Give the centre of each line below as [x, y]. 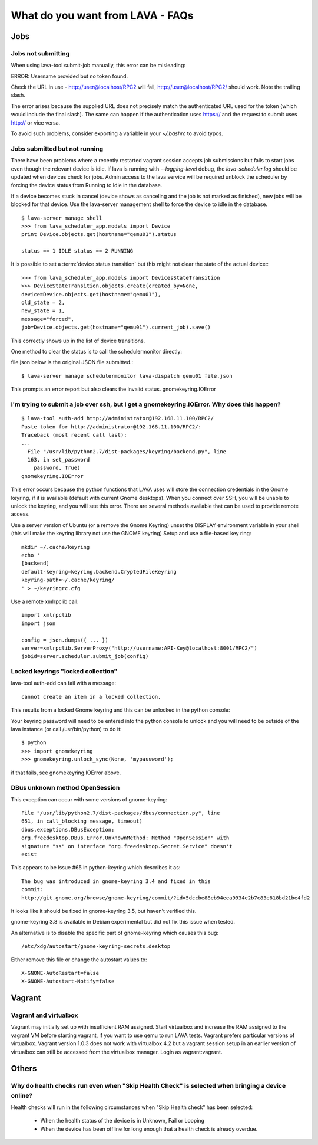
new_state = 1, [43, 311]
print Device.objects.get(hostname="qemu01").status [99, 234]
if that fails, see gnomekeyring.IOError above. [66, 773]
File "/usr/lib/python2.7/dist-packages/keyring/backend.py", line [127, 451]
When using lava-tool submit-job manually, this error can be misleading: [98, 66]
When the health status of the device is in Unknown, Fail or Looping [122, 1121]
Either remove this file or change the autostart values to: [79, 960]
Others [24, 1069]
